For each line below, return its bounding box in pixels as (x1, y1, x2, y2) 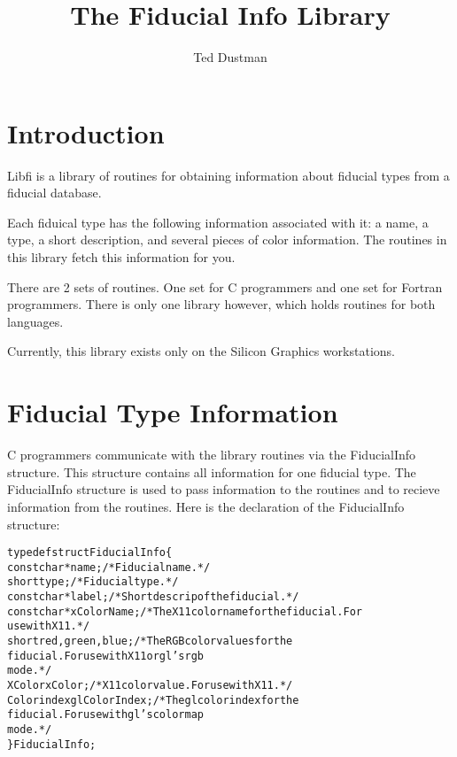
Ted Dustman (193, 48, 267, 66)
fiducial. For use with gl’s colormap (7, 708, 204, 722)
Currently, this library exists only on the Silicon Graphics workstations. (7, 342, 395, 360)
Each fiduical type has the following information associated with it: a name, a (7, 212, 429, 231)
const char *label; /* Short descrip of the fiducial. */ (7, 591, 299, 604)
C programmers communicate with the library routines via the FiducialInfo (7, 445, 416, 464)
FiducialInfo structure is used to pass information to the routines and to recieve (7, 480, 440, 498)
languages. (7, 312, 64, 330)
